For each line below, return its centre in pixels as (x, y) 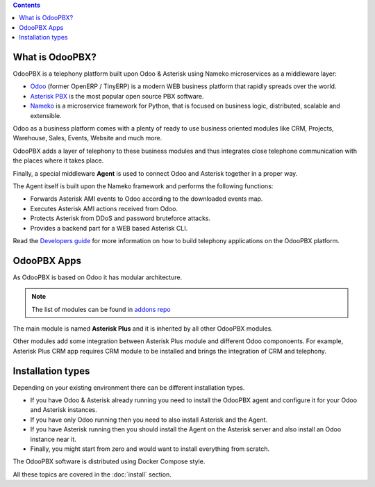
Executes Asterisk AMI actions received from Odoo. (104, 208)
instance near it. (53, 439)
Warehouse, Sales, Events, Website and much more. (87, 138)
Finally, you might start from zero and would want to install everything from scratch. (150, 449)
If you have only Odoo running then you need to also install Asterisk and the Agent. (149, 420)
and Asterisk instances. (64, 410)
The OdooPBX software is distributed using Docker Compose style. (109, 461)
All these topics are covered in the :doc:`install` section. (92, 474)
